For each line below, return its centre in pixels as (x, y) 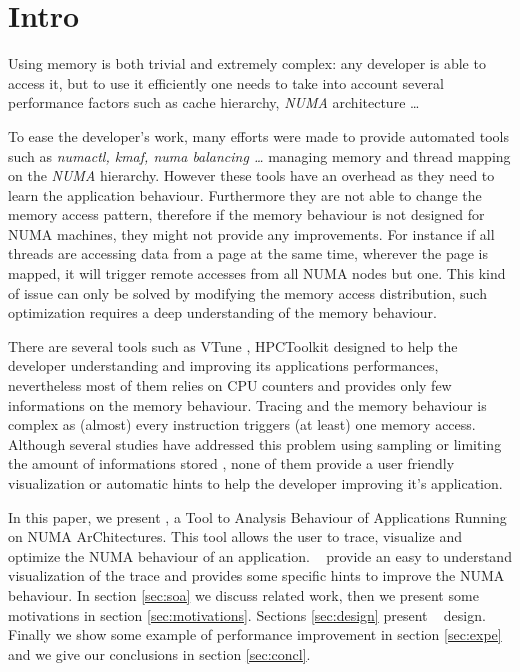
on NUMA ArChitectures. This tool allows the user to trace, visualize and (235, 536)
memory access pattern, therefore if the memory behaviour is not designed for (246, 214)
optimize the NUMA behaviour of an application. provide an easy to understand (260, 555)
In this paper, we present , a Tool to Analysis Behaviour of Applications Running (257, 516)
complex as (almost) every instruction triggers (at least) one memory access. (242, 424)
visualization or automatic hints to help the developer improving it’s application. (255, 483)
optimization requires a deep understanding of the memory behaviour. (222, 312)
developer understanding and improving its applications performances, (223, 365)
